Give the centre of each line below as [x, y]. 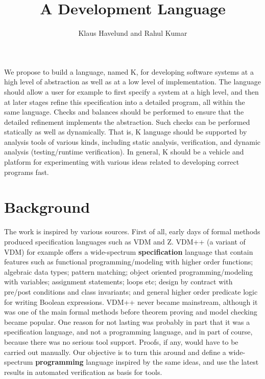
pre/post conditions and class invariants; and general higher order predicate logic [131, 291]
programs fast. [27, 172]
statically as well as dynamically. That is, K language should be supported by [126, 132]
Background [47, 207]
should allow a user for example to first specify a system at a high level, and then [131, 91]
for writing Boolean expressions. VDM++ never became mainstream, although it [131, 302]
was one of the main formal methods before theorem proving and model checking [131, 312]
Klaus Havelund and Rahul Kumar [133, 33]
